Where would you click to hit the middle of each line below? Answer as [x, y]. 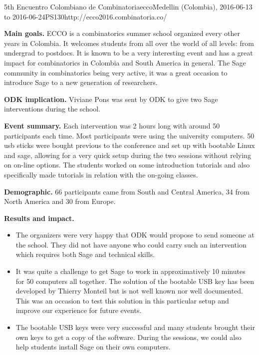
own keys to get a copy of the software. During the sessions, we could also [129, 337]
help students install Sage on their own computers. [93, 347]
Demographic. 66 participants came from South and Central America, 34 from [127, 191]
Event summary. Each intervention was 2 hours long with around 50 [112, 125]
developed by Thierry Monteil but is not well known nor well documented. [129, 291]
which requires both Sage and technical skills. [85, 254]
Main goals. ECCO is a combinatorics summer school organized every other [122, 33]
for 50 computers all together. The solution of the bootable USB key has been [135, 281]
